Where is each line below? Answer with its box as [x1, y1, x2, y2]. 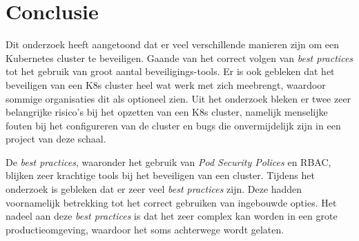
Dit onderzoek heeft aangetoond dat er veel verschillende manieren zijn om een [6, 37, 340, 52]
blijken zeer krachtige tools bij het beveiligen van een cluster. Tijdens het [6, 168, 315, 182]
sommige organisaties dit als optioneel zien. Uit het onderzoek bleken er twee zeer [6, 91, 351, 105]
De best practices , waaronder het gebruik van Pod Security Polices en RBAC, [6, 154, 331, 169]
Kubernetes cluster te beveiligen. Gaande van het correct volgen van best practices [6, 50, 353, 65]
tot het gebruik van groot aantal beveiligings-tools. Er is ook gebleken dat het [6, 64, 335, 78]
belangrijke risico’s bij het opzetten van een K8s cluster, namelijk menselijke [6, 105, 328, 119]
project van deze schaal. [6, 132, 106, 146]
